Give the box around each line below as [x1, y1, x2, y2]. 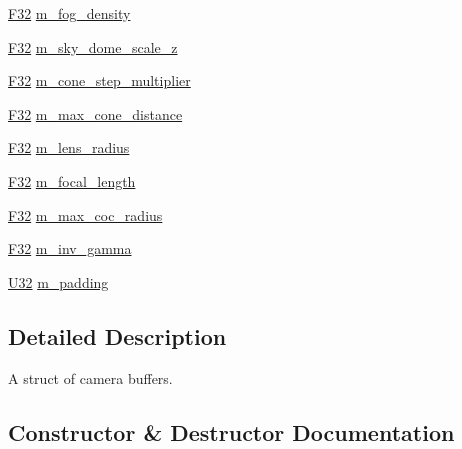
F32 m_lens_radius [8, 137, 130, 158]
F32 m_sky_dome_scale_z [8, 36, 178, 57]
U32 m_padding [8, 271, 109, 292]
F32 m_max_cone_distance [8, 103, 183, 124]
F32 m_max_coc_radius [8, 204, 163, 225]
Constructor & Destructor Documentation [8, 416, 455, 447]
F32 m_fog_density [8, 3, 131, 23]
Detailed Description [8, 320, 227, 351]
